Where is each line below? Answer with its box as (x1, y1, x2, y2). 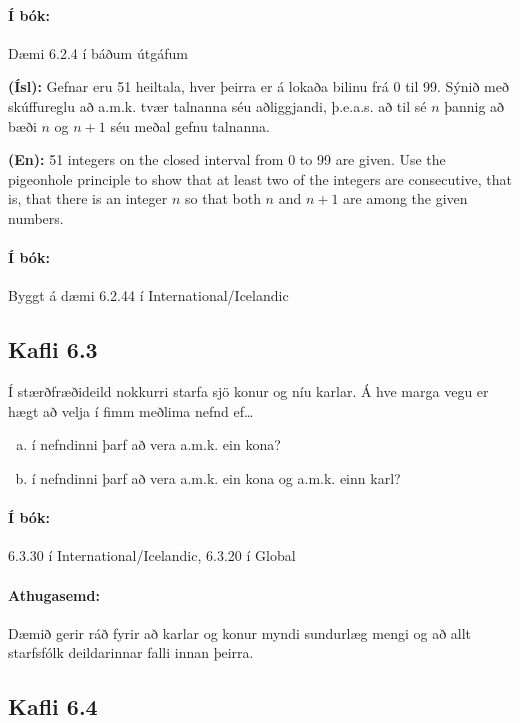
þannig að (444, 95, 505, 116)
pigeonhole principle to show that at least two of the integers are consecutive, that (8, 168, 512, 189)
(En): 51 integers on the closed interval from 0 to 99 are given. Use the (8, 149, 446, 170)
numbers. (8, 207, 64, 228)
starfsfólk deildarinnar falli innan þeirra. (8, 642, 254, 663)
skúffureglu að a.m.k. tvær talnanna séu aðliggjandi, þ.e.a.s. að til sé (8, 95, 427, 116)
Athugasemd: (8, 584, 100, 605)
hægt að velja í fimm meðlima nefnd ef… (8, 400, 254, 421)
